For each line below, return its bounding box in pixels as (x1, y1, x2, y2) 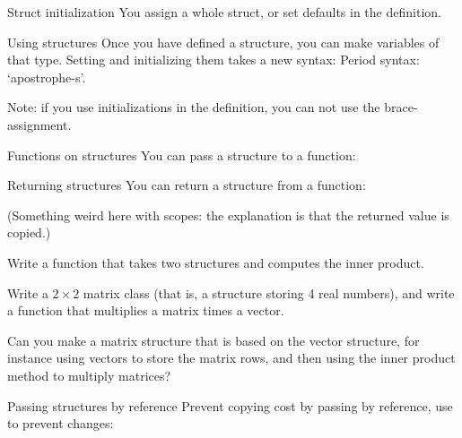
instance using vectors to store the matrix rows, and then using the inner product (7, 348, 456, 367)
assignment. (7, 115, 72, 133)
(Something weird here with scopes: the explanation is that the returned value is (7, 205, 449, 224)
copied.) (7, 223, 51, 242)
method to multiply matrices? (7, 365, 171, 384)
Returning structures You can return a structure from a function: (7, 176, 366, 194)
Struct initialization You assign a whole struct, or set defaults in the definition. (7, 3, 441, 21)
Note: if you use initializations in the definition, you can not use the (7, 98, 380, 116)
